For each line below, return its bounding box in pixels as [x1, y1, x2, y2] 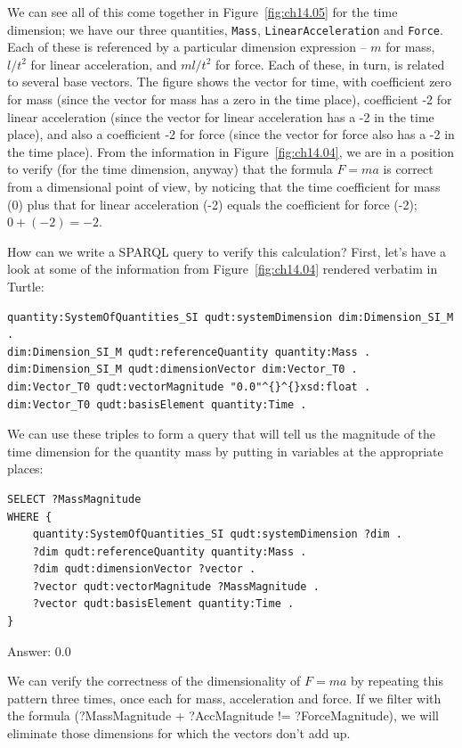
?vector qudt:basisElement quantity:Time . [32, 597, 295, 611]
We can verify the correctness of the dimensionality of [7, 671, 301, 690]
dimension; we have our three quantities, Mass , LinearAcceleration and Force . [7, 20, 443, 38]
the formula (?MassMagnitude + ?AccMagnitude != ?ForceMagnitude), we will [7, 706, 440, 725]
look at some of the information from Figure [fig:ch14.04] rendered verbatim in [7, 259, 438, 278]
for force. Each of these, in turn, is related [215, 54, 445, 73]
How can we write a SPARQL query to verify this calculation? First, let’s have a [7, 242, 447, 260]
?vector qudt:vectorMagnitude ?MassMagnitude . [32, 579, 320, 593]
